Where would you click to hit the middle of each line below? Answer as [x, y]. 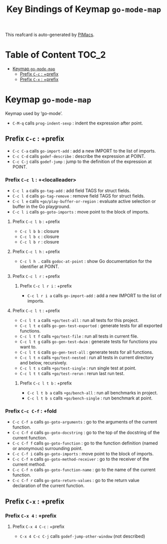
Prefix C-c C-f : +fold [31, 411]
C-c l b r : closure [39, 242]
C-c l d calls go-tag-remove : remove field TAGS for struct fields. [79, 196]
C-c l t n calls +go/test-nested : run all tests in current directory [87, 357]
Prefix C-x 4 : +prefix [31, 515]
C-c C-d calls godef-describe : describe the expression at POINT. [79, 156]
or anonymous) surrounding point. [48, 448]
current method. [29, 464]
